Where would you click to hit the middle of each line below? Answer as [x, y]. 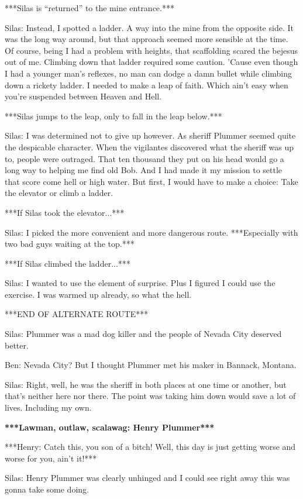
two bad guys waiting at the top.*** [70, 244]
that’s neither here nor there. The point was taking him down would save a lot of [150, 396]
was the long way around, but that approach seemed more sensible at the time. [147, 39]
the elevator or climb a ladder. [59, 193]
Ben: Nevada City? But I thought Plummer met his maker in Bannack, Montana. [151, 365]
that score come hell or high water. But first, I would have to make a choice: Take [151, 181]
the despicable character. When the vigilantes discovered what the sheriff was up [149, 147]
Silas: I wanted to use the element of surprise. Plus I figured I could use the [140, 283]
